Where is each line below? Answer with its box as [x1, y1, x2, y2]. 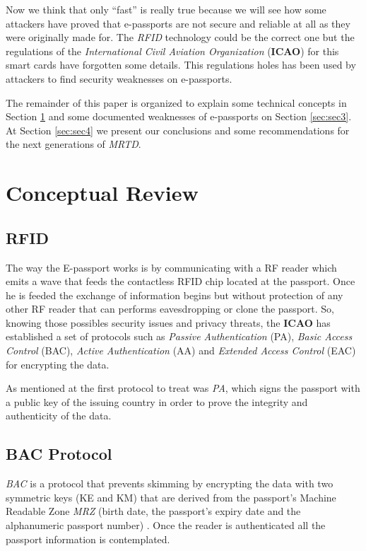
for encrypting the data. [6, 356, 110, 371]
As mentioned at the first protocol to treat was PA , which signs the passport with [6, 381, 360, 395]
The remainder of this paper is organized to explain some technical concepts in [6, 95, 347, 110]
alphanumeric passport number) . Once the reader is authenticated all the [6, 518, 326, 533]
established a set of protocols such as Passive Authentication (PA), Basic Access [6, 329, 353, 344]
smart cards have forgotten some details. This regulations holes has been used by [6, 57, 356, 72]
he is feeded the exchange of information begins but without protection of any [6, 287, 343, 302]
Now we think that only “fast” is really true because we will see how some [6, 2, 326, 16]
